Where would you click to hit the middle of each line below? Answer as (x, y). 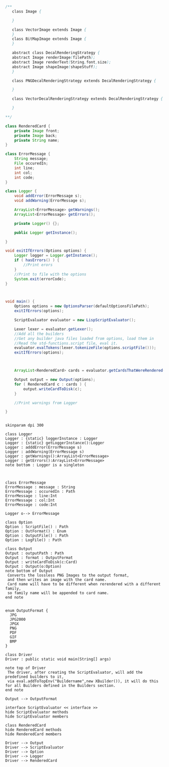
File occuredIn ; (31, 163)
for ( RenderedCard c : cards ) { (50, 384)
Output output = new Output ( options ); (55, 380)
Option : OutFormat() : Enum (36, 532)
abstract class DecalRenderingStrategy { (56, 53)
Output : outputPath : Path (35, 553)
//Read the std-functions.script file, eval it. (66, 343)
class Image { (27, 11)
